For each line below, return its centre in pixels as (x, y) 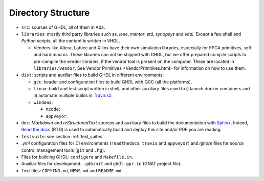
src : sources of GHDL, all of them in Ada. (63, 27)
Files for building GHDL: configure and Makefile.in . (77, 157)
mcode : (53, 109)
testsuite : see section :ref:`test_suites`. (63, 136)
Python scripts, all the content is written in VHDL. (71, 41)
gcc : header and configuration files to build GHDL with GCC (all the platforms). (113, 82)
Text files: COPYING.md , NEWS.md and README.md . (72, 170)
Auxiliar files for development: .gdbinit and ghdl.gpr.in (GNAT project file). (101, 164)
